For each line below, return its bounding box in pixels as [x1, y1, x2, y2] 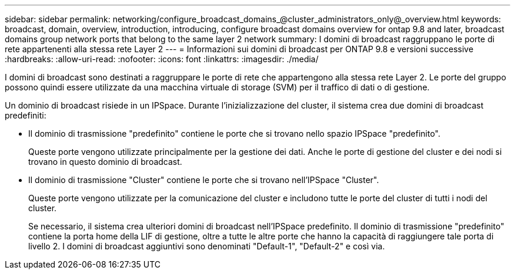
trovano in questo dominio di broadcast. [28, 157, 182, 167]
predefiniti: [5, 110, 46, 120]
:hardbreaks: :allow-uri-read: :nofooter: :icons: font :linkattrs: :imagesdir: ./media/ [5, 54, 319, 64]
